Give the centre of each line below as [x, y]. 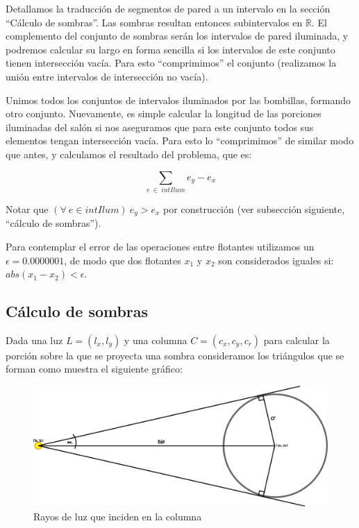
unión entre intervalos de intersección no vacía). [107, 76]
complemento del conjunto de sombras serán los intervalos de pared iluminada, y [177, 36]
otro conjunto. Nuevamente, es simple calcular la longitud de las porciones [164, 113]
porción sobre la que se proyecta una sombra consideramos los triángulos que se [175, 355]
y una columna [156, 340]
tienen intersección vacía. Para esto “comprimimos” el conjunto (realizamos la [171, 63]
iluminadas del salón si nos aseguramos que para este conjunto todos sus [160, 127]
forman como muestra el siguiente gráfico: [94, 369]
